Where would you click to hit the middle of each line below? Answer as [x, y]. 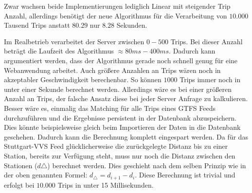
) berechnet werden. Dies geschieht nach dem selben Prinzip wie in [147, 165]
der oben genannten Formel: [46, 175]
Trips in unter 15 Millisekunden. [106, 184]
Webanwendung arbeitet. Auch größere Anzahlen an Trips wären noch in [112, 70]
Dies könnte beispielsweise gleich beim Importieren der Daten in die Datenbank [122, 127]
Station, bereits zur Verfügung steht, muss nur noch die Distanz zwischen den [120, 155]
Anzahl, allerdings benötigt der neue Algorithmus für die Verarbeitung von [116, 15]
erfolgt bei [19, 184]
